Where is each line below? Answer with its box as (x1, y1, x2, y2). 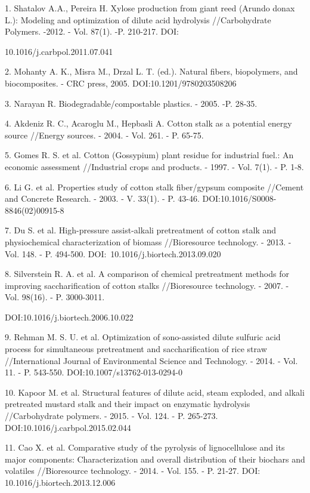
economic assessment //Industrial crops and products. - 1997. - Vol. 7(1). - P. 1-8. (5, 160, 304, 172)
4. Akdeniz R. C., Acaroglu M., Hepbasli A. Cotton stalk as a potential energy (5, 117, 292, 130)
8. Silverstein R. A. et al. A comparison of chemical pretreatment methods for (5, 267, 289, 280)
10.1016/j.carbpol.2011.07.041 (5, 45, 113, 57)
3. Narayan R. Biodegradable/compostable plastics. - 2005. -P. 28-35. (5, 97, 258, 109)
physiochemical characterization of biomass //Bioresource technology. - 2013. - (5, 235, 292, 248)
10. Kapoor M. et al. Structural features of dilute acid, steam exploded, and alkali (5, 386, 305, 398)
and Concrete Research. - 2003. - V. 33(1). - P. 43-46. (5, 192, 200, 205)
